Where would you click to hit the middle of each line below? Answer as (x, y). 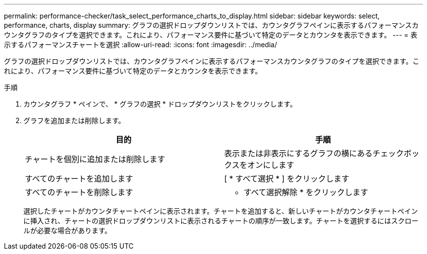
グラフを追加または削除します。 (74, 120)
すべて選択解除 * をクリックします (306, 192)
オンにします (271, 165)
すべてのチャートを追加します (79, 179)
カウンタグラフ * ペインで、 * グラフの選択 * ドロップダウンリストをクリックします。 (160, 104)
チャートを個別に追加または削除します (95, 159)
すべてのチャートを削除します (79, 192)
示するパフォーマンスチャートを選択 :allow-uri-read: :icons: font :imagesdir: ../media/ (141, 45)
